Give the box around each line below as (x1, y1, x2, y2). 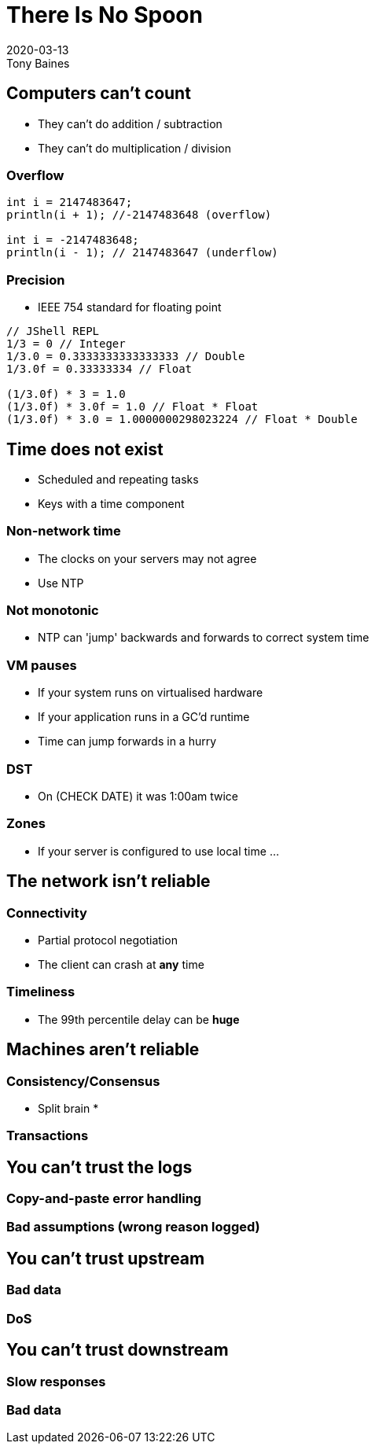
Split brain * (38, 1101, 99, 1115)
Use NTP (38, 576, 84, 590)
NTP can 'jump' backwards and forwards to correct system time (38, 631, 369, 645)
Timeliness (6, 984, 75, 1000)
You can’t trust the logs (6, 1157, 193, 1177)
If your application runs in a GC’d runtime (38, 710, 250, 724)
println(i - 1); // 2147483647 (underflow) (6, 246, 278, 259)
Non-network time (6, 523, 121, 539)
